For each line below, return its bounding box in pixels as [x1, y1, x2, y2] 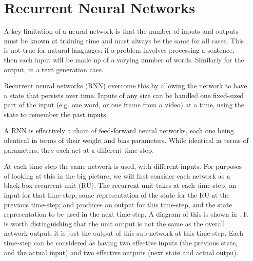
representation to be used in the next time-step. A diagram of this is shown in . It [4, 209, 249, 219]
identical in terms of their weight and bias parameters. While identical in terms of [4, 135, 249, 145]
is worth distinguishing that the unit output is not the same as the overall [4, 218, 225, 228]
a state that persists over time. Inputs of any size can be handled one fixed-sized [4, 90, 244, 100]
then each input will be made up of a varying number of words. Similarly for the [4, 54, 244, 64]
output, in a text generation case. [4, 64, 104, 74]
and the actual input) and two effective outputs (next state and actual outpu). [4, 247, 238, 257]
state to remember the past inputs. [4, 109, 108, 119]
